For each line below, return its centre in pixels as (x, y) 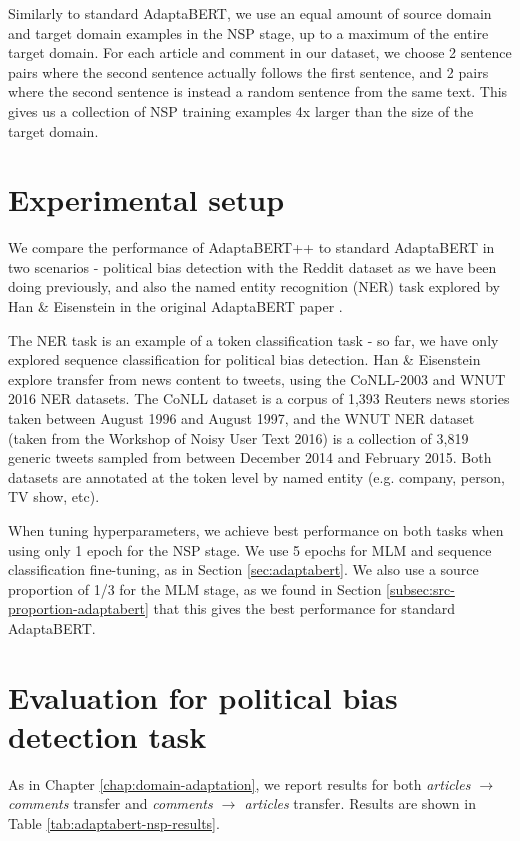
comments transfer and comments (110, 803)
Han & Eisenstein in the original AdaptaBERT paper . (175, 306)
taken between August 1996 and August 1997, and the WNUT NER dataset (241, 418)
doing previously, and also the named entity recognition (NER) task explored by (254, 286)
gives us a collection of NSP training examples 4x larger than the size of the (241, 110)
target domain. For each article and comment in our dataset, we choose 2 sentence (260, 52)
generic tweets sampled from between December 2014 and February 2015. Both (250, 457)
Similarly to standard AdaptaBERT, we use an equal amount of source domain (250, 13)
